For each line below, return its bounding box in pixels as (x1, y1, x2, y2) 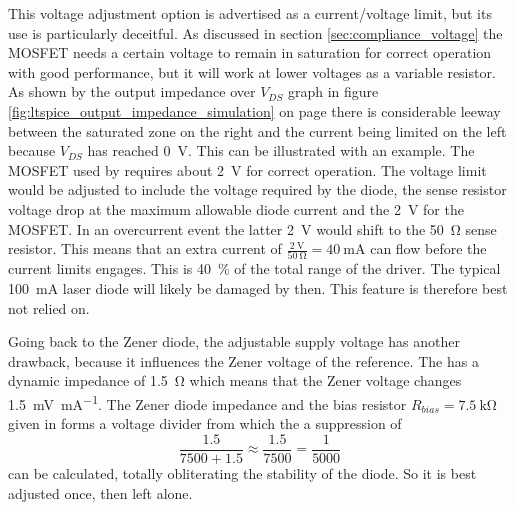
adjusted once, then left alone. (8, 482, 193, 503)
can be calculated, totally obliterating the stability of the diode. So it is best (8, 462, 477, 483)
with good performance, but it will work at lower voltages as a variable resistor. (8, 61, 496, 82)
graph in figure (287, 81, 379, 102)
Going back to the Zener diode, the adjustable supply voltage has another (8, 331, 460, 352)
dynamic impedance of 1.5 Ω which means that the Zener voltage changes (8, 370, 462, 391)
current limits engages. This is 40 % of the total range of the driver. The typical (8, 258, 501, 279)
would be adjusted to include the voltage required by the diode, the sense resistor (8, 179, 507, 200)
